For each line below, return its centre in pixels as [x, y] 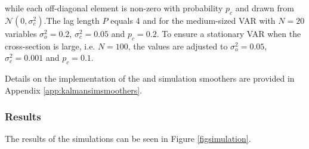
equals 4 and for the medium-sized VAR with [193, 20]
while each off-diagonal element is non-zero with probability [114, 8]
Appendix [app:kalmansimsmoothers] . [74, 90]
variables [21, 33]
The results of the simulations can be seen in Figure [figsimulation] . [128, 139]
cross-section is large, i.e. [50, 46]
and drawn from [265, 8]
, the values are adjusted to [178, 46]
